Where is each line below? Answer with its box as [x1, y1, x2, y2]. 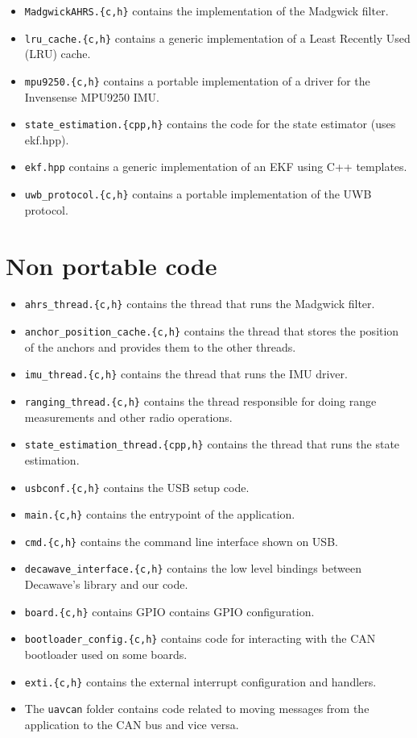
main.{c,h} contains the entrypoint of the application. [24, 506, 295, 523]
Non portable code [6, 248, 217, 281]
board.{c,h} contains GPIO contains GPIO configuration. [24, 602, 315, 619]
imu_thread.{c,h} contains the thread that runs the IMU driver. [24, 365, 348, 382]
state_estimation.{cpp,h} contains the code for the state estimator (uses [24, 115, 396, 132]
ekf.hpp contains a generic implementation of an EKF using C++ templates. [24, 158, 407, 175]
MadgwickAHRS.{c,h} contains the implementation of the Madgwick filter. [24, 2, 389, 19]
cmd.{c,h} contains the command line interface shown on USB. [24, 532, 338, 549]
